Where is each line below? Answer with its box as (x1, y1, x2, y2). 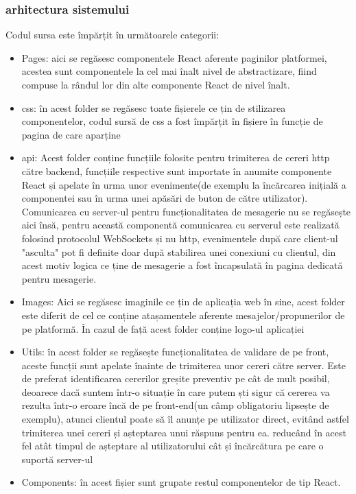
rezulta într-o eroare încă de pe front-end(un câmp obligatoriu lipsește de (21, 398, 329, 412)
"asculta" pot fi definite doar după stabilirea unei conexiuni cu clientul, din (21, 244, 336, 259)
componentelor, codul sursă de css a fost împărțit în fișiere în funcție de (21, 114, 323, 128)
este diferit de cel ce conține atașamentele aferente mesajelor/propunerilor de (21, 307, 345, 322)
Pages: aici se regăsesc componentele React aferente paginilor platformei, (21, 50, 327, 64)
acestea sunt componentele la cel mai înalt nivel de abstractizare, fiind (21, 64, 317, 78)
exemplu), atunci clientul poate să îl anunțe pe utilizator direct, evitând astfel (21, 412, 349, 426)
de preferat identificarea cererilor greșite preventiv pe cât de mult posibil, (21, 371, 330, 386)
